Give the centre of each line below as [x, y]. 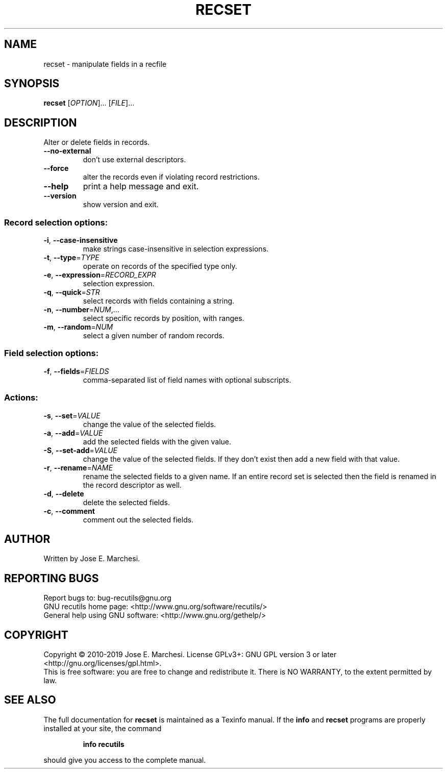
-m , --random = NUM [78, 327]
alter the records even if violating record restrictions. [171, 177]
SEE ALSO [30, 700]
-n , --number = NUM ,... [81, 310]
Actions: [21, 398]
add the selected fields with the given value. [157, 441]
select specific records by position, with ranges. [164, 318]
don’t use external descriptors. [134, 160]
